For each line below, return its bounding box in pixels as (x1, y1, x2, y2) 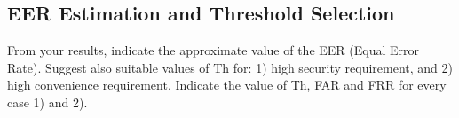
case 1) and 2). (7, 92, 88, 111)
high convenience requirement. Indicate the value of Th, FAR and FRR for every (7, 75, 447, 94)
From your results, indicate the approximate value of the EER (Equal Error (7, 41, 420, 59)
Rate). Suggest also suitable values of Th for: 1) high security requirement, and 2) (7, 58, 454, 76)
